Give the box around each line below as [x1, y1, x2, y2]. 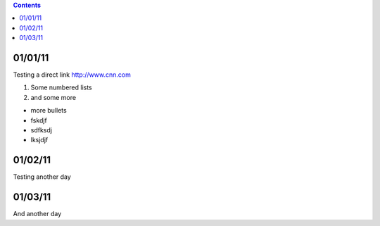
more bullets [30, 106, 67, 115]
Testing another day [13, 172, 72, 181]
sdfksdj [30, 126, 53, 134]
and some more [30, 93, 77, 101]
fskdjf [30, 116, 47, 125]
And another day [13, 210, 62, 218]
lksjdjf [30, 136, 49, 144]
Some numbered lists [30, 83, 93, 92]
